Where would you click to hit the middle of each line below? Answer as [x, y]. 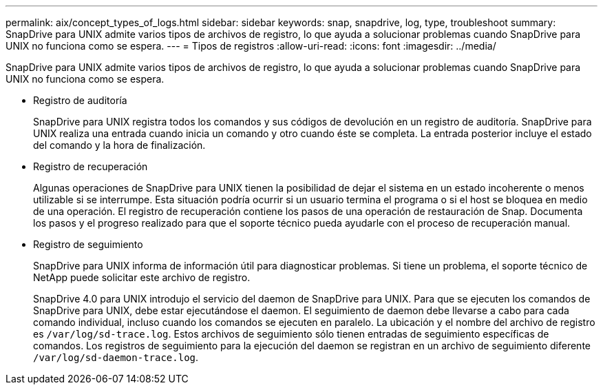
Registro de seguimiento [88, 244]
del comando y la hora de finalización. [119, 145]
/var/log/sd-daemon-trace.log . [116, 357]
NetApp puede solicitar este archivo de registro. [142, 277]
